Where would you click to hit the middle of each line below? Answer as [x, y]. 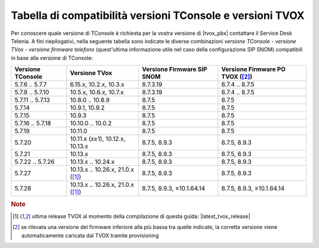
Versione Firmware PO [253, 69]
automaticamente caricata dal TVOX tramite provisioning [90, 235]
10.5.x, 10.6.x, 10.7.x [97, 92]
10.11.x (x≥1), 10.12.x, [98, 139]
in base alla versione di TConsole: [52, 58]
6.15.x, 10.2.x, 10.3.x [97, 85]
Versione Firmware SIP [175, 69]
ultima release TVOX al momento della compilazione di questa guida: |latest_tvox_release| [141, 216]
